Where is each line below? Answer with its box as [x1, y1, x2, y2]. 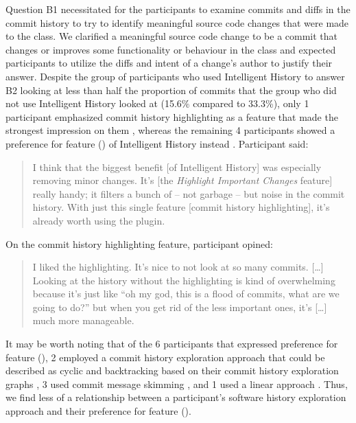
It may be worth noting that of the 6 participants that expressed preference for [5, 336, 338, 351]
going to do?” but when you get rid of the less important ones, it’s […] [32, 299, 327, 314]
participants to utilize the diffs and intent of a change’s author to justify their [5, 56, 333, 70]
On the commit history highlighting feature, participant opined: [5, 236, 273, 251]
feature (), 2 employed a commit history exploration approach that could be [5, 350, 325, 364]
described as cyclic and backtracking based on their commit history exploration [5, 363, 339, 378]
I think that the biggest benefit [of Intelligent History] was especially [32, 159, 322, 174]
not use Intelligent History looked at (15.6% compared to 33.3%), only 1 [5, 96, 309, 111]
